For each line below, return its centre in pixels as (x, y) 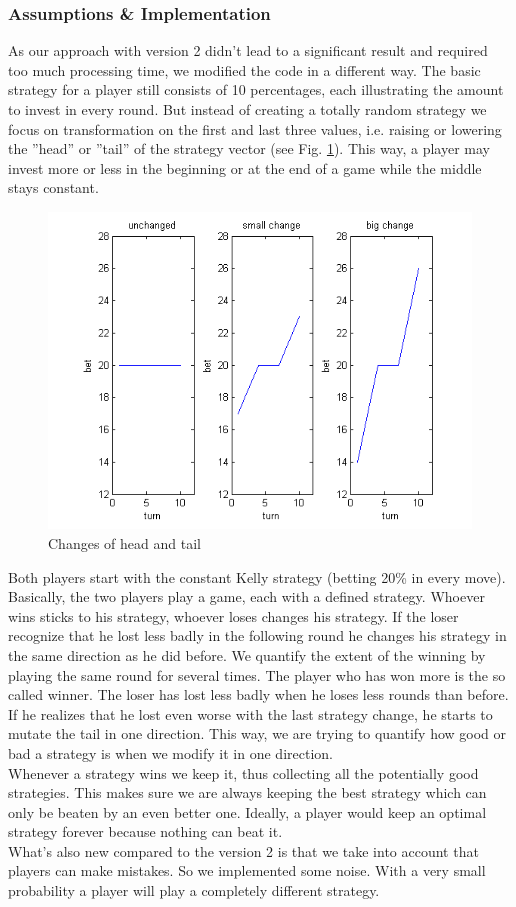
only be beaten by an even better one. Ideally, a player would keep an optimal (247, 811)
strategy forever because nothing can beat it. (145, 831)
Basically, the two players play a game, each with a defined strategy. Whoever (246, 596)
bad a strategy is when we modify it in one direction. (170, 752)
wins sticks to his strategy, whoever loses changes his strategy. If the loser (233, 615)
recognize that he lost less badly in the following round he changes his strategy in (257, 635)
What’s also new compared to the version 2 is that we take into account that (243, 850)
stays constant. (53, 187)
